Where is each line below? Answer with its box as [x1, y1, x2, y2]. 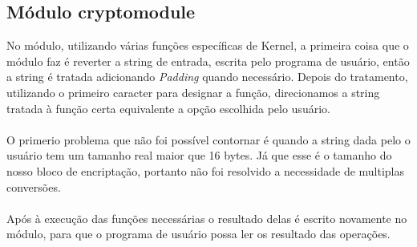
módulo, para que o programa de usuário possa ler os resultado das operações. [6, 225, 391, 242]
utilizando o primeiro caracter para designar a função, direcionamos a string [6, 83, 380, 100]
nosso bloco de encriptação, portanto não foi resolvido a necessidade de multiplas [6, 162, 405, 179]
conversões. [6, 178, 61, 195]
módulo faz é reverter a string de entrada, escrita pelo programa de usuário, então [6, 52, 410, 69]
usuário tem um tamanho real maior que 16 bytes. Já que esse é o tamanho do [6, 147, 392, 164]
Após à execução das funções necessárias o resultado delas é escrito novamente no [6, 209, 407, 226]
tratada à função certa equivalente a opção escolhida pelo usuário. [6, 99, 330, 116]
